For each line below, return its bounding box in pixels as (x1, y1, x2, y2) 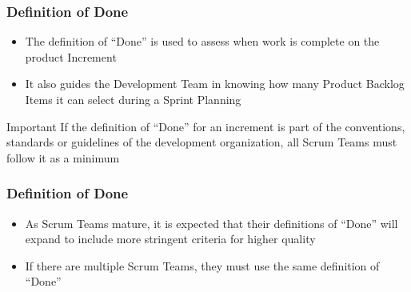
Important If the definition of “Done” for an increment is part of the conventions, (6, 118, 405, 134)
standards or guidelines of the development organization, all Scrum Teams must (6, 134, 397, 150)
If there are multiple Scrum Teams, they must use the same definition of (25, 257, 380, 274)
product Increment (25, 48, 117, 65)
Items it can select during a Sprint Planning (25, 91, 241, 107)
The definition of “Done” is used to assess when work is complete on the (25, 33, 380, 50)
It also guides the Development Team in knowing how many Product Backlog (25, 75, 405, 92)
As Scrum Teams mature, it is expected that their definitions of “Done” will (25, 214, 398, 231)
